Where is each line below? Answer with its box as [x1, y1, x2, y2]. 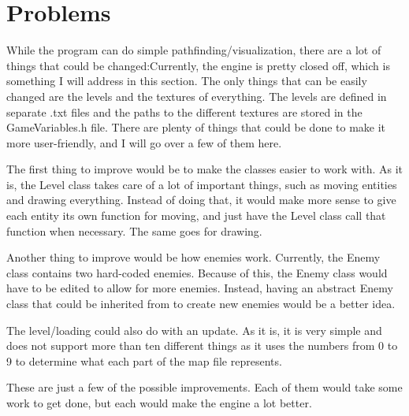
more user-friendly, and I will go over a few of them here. [6, 134, 282, 150]
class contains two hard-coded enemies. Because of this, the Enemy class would [6, 264, 388, 280]
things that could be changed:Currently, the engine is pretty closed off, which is [6, 57, 390, 73]
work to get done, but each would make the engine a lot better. [6, 395, 312, 410]
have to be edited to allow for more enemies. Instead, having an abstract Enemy [6, 280, 393, 296]
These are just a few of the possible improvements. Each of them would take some [6, 379, 403, 396]
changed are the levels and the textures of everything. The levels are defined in [6, 87, 387, 104]
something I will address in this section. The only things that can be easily [6, 72, 367, 89]
